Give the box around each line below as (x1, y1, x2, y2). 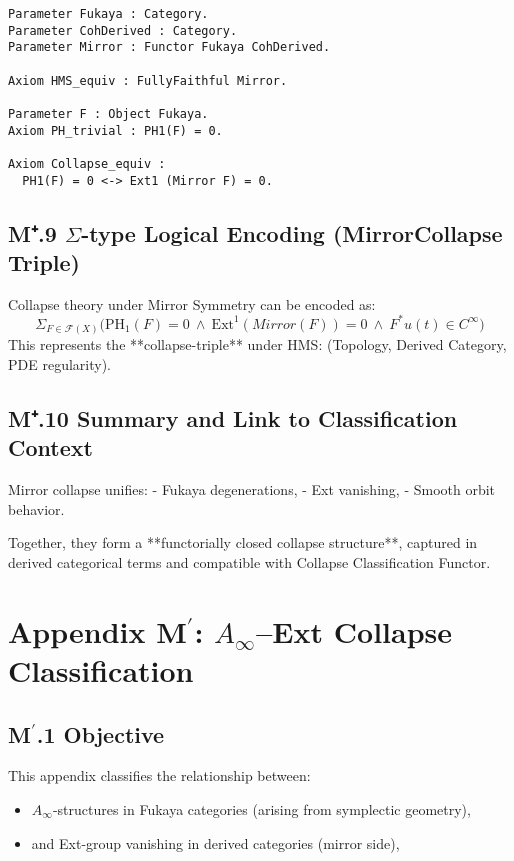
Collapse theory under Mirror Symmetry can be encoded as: (8, 293, 376, 314)
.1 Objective (36, 718, 165, 749)
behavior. (8, 498, 65, 519)
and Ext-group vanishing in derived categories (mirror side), (31, 832, 400, 853)
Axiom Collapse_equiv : (8, 156, 166, 171)
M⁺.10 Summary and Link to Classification (8, 403, 458, 433)
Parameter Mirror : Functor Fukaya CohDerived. (8, 40, 331, 55)
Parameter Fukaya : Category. (8, 7, 209, 21)
